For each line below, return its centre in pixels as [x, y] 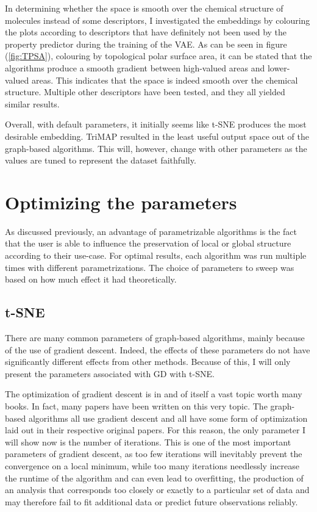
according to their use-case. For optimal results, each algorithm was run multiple [156, 255]
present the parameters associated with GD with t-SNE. [110, 373]
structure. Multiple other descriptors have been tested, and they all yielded [145, 92]
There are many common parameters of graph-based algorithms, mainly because [155, 338]
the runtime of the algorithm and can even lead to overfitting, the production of [154, 478]
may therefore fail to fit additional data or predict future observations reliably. [151, 501]
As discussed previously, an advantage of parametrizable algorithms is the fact [151, 231]
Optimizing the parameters [121, 202]
